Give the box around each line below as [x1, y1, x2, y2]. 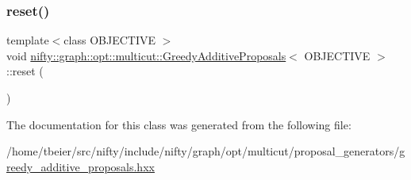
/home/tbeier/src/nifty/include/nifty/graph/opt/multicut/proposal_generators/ [6, 143, 400, 159]
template [6, 32, 49, 48]
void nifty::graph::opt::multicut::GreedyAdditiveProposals [6, 47, 286, 63]
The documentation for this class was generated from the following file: [6, 116, 351, 132]
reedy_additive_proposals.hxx [6, 158, 155, 174]
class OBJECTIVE [63, 32, 156, 48]
